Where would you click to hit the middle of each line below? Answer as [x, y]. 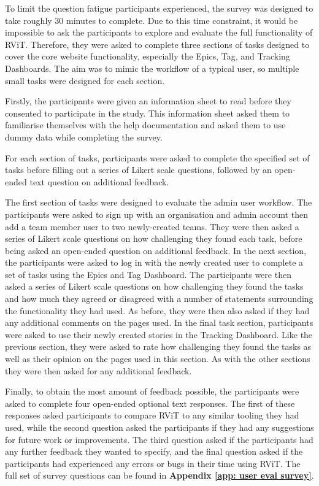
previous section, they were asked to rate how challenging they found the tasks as [158, 346]
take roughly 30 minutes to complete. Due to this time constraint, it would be [152, 20]
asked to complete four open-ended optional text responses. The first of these [150, 403]
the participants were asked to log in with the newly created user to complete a [154, 262]
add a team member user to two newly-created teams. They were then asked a [152, 226]
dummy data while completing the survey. [84, 137]
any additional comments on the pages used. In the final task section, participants [159, 322]
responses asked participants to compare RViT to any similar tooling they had [152, 415]
